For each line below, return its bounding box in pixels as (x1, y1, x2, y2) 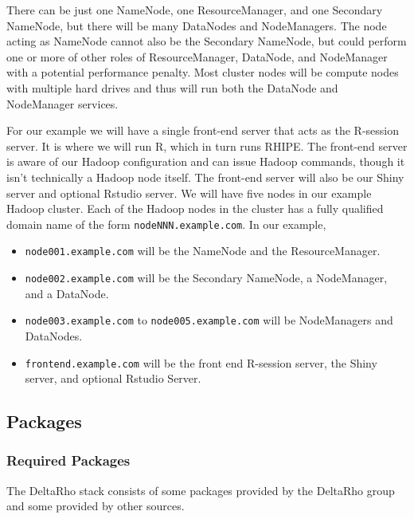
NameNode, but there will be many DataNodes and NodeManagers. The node (6, 17, 387, 33)
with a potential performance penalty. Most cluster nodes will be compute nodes (6, 64, 399, 81)
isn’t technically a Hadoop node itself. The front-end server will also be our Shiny (6, 168, 404, 185)
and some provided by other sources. (6, 497, 185, 514)
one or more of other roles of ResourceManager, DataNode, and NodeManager (6, 48, 388, 65)
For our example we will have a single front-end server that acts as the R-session (6, 122, 399, 139)
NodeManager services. (6, 95, 119, 112)
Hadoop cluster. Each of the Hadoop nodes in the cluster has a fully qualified (6, 200, 384, 217)
